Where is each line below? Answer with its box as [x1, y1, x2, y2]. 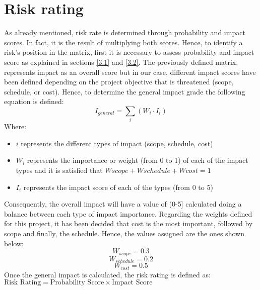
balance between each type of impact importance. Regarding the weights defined [4, 208, 252, 219]
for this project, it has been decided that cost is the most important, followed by [4, 218, 253, 229]
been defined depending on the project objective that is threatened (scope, [4, 76, 234, 87]
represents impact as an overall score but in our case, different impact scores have [4, 66, 256, 77]
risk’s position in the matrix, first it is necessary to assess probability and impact [4, 47, 254, 57]
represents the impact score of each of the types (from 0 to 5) [23, 181, 213, 192]
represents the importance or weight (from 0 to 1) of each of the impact [27, 155, 248, 165]
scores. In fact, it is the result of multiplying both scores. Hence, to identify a [4, 37, 243, 47]
